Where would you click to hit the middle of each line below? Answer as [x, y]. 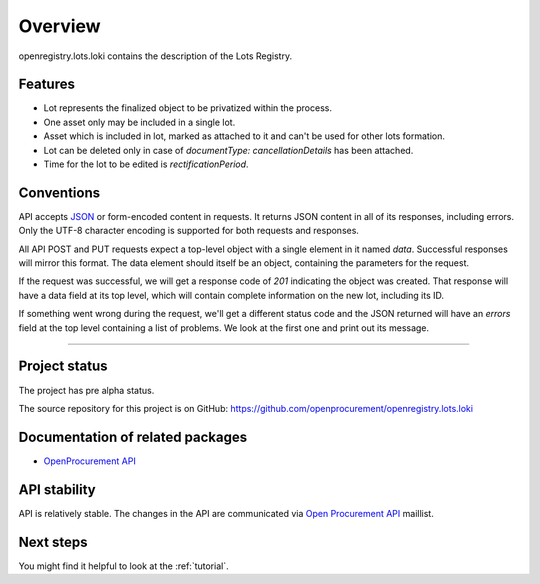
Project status [63, 366]
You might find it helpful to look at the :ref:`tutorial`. [123, 566]
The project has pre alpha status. [86, 390]
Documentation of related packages [133, 436]
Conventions [59, 192]
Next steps [53, 541]
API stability [57, 489]
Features [46, 84]
